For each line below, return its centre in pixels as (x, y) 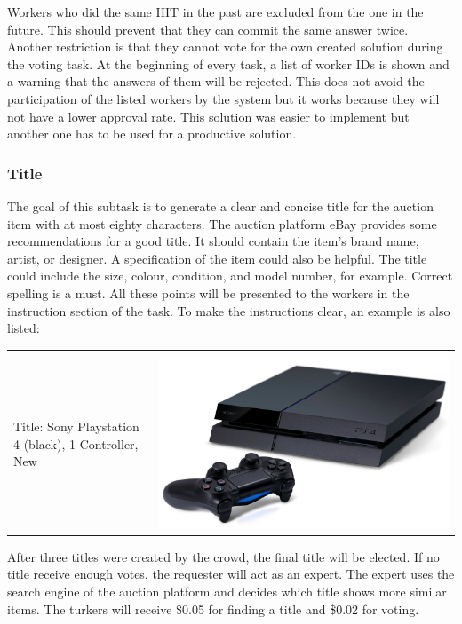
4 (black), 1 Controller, (76, 443)
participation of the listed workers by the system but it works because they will (223, 98)
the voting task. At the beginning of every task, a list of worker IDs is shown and (228, 63)
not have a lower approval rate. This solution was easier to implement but (208, 116)
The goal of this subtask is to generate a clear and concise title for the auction (220, 205)
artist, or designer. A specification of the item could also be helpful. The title (217, 258)
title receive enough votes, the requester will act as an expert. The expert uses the (231, 574)
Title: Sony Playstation (76, 427)
